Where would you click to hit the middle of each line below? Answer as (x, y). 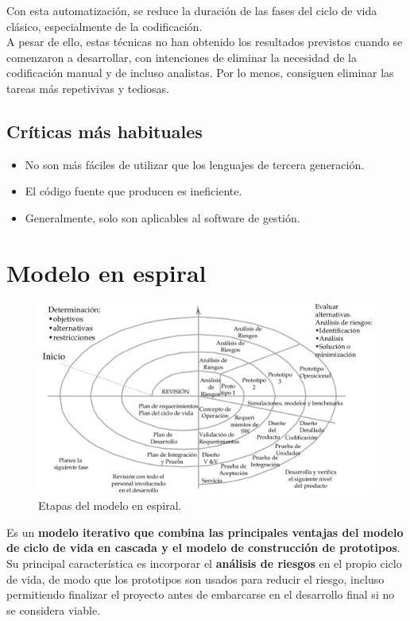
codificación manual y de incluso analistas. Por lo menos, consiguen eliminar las (200, 73)
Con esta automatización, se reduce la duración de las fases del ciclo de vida (192, 10)
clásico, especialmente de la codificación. (104, 26)
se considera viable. (54, 609)
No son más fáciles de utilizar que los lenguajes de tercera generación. (195, 164)
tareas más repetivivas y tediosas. (88, 88)
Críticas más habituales (104, 131)
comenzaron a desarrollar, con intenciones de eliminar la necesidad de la (182, 57)
